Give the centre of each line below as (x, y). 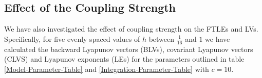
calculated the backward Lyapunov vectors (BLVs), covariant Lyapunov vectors (129, 49)
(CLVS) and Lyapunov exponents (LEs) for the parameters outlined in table (124, 59)
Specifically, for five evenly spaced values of (72, 38)
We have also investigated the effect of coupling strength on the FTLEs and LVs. (131, 29)
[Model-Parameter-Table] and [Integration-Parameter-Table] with (107, 69)
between (162, 38)
